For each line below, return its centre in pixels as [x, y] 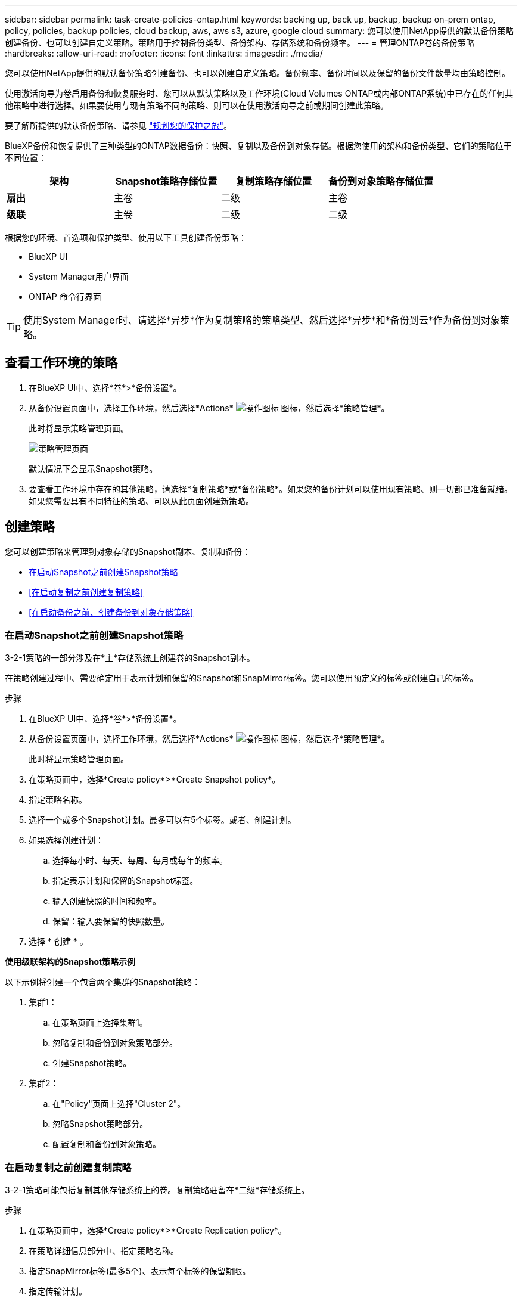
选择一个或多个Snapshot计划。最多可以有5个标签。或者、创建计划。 [162, 820]
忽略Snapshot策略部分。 [100, 1124]
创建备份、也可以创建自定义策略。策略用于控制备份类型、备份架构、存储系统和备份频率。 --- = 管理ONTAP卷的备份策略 [240, 43]
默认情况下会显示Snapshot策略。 [93, 468]
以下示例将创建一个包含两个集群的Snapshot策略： [103, 982]
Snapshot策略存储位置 [166, 181]
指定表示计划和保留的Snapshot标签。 [125, 881]
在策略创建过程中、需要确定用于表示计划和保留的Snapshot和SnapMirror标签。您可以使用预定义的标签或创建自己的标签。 [242, 678]
